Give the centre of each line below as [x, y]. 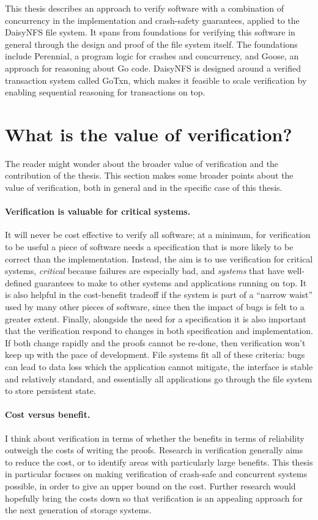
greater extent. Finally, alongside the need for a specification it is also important [156, 318]
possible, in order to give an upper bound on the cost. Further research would [150, 485]
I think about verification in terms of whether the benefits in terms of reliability [155, 438]
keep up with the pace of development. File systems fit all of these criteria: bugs [155, 355]
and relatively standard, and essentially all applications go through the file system [159, 378]
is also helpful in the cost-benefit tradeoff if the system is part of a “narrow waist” [159, 295]
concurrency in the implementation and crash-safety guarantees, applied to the [152, 20]
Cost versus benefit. [48, 414]
